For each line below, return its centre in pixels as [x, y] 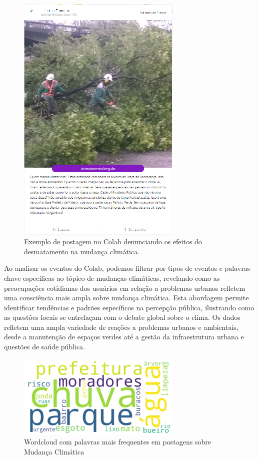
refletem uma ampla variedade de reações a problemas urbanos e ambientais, [121, 327]
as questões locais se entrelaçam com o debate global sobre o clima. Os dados [122, 317]
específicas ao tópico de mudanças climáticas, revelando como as [121, 278]
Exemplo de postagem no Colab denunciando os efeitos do [113, 242]
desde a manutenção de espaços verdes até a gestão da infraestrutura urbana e [124, 337]
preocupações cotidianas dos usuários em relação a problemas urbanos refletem [125, 288]
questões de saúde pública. [45, 347]
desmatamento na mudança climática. [82, 251]
